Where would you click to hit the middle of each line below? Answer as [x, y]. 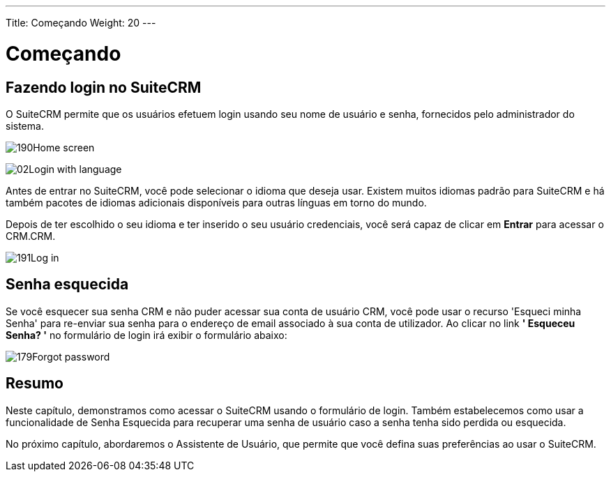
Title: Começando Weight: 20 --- [81, 23]
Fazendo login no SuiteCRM [104, 87]
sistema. [25, 126]
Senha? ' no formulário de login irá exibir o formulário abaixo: [146, 335]
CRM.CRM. [31, 236]
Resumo [35, 384]
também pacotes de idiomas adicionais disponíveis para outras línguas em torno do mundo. [216, 202]
